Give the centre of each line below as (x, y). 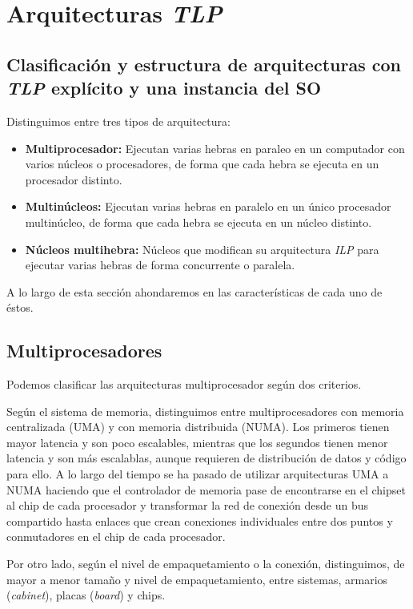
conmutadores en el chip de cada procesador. (116, 536)
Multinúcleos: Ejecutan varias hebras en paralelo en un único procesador (208, 206)
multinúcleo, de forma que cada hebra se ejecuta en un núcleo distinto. (198, 222)
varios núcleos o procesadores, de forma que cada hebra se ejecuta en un (202, 164)
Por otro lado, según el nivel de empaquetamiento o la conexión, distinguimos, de (206, 564)
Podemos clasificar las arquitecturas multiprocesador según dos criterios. (184, 384)
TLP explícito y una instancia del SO (164, 88)
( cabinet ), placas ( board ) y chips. (86, 595)
